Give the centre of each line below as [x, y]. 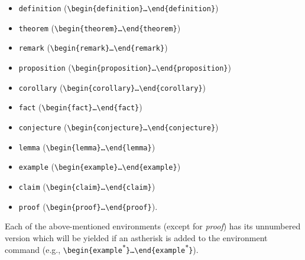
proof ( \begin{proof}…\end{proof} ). [88, 206]
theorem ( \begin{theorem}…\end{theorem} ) [100, 27]
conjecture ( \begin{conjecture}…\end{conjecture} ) [119, 126]
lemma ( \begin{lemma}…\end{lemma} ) [87, 147]
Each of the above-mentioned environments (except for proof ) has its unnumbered [153, 226]
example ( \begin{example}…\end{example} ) [100, 167]
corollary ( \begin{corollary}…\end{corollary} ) [112, 87]
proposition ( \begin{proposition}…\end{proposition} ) [125, 67]
